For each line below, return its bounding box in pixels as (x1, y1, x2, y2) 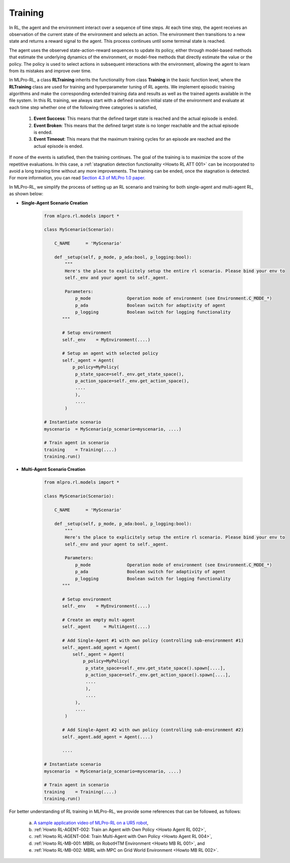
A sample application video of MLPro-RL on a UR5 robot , (33, 820, 148, 826)
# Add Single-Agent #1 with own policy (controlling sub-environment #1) (62, 638, 244, 643)
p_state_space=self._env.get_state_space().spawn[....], (85, 665, 226, 671)
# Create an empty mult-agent (62, 617, 135, 623)
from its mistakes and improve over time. (9, 68, 92, 74)
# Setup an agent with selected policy (62, 350, 158, 356)
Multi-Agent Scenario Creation (21, 466, 86, 472)
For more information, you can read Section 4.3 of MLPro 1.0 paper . (9, 175, 146, 181)
